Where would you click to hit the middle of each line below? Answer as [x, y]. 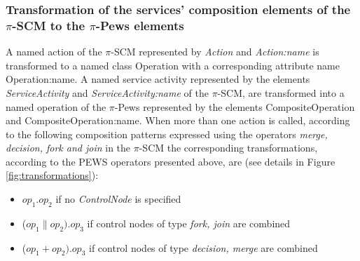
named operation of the [56, 106]
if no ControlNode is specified [118, 199]
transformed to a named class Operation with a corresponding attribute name [173, 65]
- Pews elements [140, 25]
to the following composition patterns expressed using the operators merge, [167, 134]
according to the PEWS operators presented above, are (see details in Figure [171, 161]
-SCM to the [49, 25]
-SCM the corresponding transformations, [228, 148]
